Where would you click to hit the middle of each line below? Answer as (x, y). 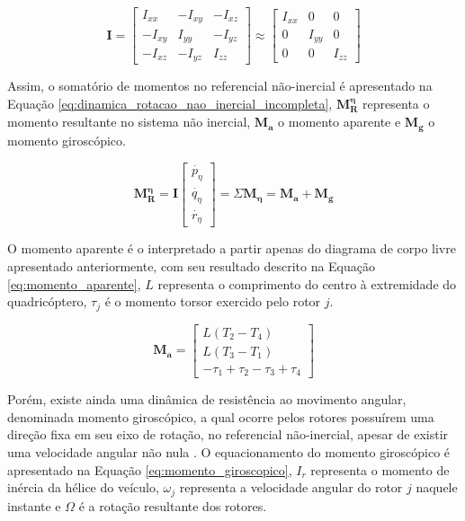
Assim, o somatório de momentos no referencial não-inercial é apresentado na (220, 86)
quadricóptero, (47, 301)
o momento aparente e (340, 122)
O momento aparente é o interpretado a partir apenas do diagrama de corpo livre (232, 248)
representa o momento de (380, 469)
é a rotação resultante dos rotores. (173, 505)
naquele (437, 487)
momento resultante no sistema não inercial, (129, 122)
